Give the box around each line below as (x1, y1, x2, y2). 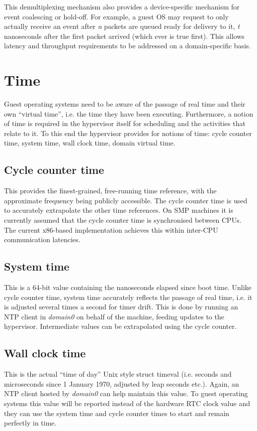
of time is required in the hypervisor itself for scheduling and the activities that (4, 118, 246, 129)
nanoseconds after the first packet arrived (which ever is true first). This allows (4, 30, 245, 41)
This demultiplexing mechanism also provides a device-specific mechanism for (4, 1, 240, 11)
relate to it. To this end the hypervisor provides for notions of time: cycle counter (4, 128, 252, 138)
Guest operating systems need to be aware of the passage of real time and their (4, 99, 246, 109)
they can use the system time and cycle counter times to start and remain (4, 408, 230, 418)
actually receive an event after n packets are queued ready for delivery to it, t (4, 21, 240, 31)
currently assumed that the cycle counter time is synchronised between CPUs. (4, 215, 242, 225)
